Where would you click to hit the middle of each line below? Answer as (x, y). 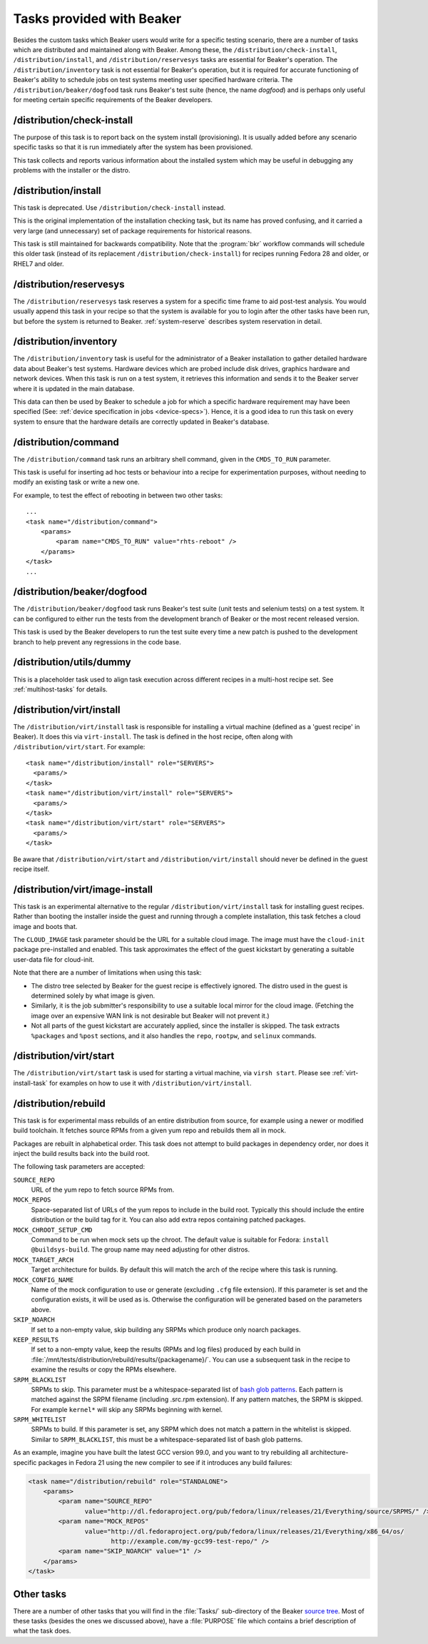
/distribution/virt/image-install (83, 889)
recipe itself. (31, 869)
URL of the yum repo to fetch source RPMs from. (103, 1190)
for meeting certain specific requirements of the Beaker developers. (113, 99)
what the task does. (42, 1631)
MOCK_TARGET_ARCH (44, 1260)
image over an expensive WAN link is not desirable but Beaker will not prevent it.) (151, 1015)
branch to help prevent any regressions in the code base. (97, 641)
